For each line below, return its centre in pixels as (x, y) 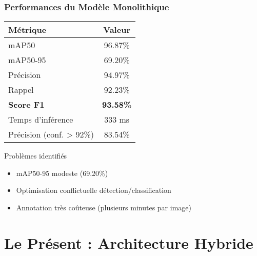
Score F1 (26, 105)
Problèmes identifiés (36, 156)
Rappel (21, 90)
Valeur (117, 30)
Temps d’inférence (41, 120)
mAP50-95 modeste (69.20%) (62, 173)
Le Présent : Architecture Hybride (129, 242)
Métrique (27, 30)
